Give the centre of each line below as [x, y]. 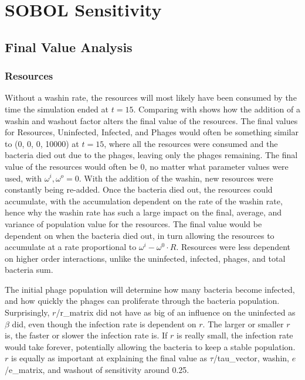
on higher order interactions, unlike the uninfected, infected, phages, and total [145, 258]
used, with [23, 178]
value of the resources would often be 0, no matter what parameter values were [147, 166]
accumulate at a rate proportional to [71, 247]
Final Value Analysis [69, 47]
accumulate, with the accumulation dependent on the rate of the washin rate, [144, 201]
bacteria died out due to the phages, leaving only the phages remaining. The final [151, 155]
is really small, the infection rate [235, 335]
